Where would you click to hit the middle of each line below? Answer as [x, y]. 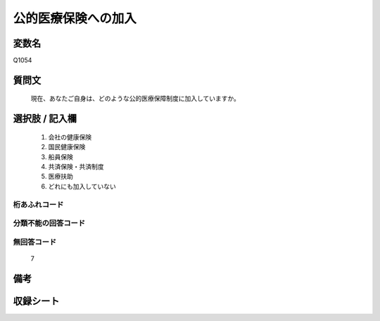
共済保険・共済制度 [76, 167]
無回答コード [35, 241]
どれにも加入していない [82, 186]
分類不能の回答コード [49, 223]
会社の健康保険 [70, 137]
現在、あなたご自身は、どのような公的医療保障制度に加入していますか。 [135, 99]
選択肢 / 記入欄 [45, 119]
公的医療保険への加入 [75, 18]
